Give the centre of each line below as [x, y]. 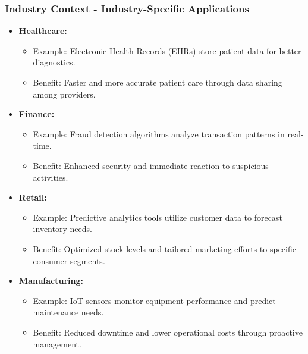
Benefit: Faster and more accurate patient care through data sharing [158, 82]
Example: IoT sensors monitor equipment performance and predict [154, 300]
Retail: [33, 197]
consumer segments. [69, 260]
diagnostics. [54, 62]
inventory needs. [62, 229]
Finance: [37, 114]
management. [57, 344]
